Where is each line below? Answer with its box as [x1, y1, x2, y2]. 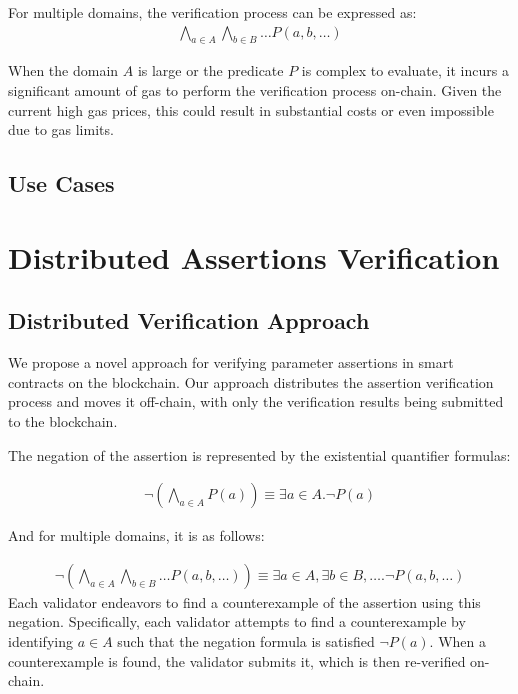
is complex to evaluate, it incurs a [301, 60, 509, 81]
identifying [8, 630, 73, 651]
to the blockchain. [8, 410, 118, 431]
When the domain [8, 60, 119, 81]
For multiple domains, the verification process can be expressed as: [8, 2, 417, 22]
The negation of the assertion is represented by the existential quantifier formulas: [8, 444, 511, 465]
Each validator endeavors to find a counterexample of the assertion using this [8, 591, 481, 612]
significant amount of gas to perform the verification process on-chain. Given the [8, 80, 502, 101]
